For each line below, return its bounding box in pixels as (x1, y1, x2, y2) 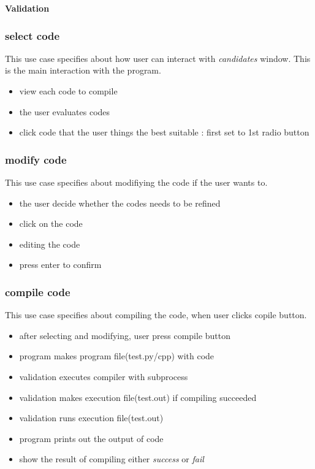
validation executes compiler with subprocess (19, 370, 188, 383)
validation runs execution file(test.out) (19, 411, 164, 424)
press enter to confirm (19, 258, 102, 271)
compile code (5, 284, 70, 299)
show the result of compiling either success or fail (19, 452, 204, 465)
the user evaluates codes (19, 105, 110, 118)
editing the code (19, 237, 80, 250)
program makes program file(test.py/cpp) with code (19, 349, 214, 362)
